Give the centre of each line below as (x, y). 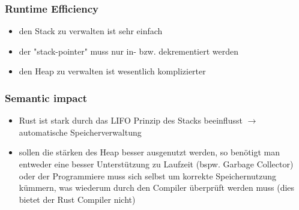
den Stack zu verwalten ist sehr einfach (91, 31)
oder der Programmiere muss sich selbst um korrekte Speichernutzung (148, 175)
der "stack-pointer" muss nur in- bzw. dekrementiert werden (128, 51)
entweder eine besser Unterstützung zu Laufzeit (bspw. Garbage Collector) (156, 164)
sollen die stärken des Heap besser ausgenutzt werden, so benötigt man (149, 152)
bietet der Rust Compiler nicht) (77, 199)
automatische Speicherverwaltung (80, 132)
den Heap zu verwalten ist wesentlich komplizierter (112, 71)
